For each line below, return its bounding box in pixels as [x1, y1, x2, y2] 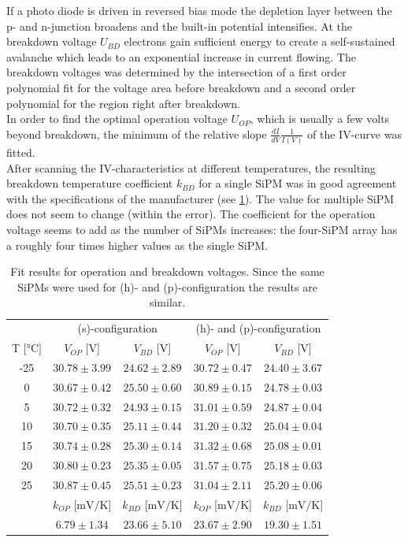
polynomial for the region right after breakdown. [6, 95, 240, 111]
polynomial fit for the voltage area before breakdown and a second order [6, 79, 356, 95]
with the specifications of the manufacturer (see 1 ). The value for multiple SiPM [6, 190, 395, 206]
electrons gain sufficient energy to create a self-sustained [124, 33, 395, 50]
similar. [149, 294, 186, 310]
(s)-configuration [77, 320, 158, 336]
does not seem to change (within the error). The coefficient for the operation [6, 206, 376, 222]
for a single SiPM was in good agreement [198, 175, 397, 191]
